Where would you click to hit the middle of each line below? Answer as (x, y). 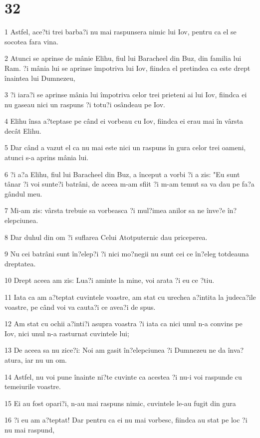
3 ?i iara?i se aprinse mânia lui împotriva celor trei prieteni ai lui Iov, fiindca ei (126, 95)
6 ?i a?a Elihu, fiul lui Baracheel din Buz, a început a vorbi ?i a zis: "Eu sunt (122, 174)
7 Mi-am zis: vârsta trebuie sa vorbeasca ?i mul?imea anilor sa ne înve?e (115, 210)
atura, (14, 359)
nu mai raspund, (30, 429)
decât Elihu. (23, 130)
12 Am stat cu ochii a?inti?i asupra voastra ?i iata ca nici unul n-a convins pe (124, 324)
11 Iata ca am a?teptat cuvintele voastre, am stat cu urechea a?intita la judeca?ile (130, 297)
